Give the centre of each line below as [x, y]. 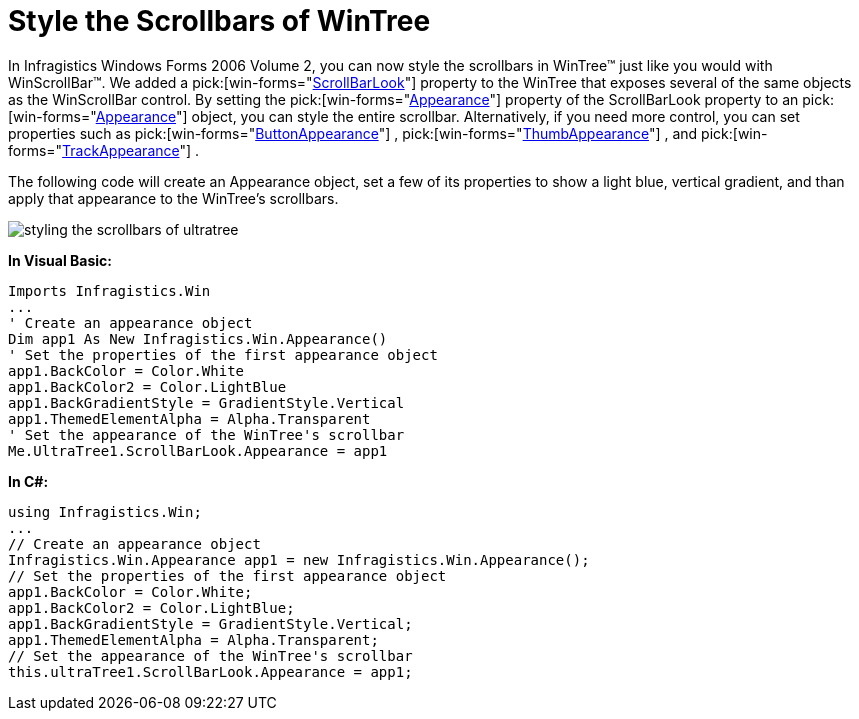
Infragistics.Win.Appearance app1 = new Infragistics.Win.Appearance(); [299, 559]
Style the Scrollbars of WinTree [219, 21]
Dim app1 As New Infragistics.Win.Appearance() [198, 338]
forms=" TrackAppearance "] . [104, 150]
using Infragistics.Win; [105, 511]
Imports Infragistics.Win [109, 290]
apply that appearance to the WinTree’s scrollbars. [173, 198]
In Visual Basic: [60, 260]
